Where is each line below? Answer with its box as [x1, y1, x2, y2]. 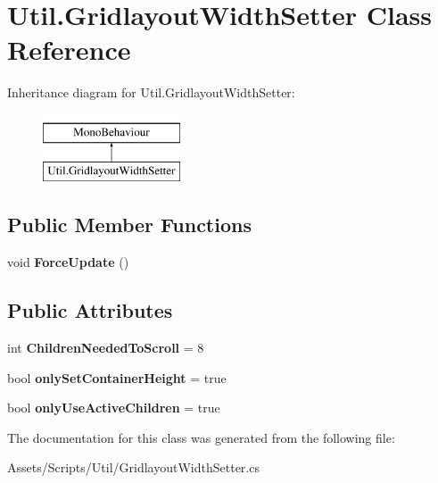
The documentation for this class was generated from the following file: [7, 428, 395, 446]
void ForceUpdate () [7, 253, 129, 271]
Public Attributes [7, 296, 173, 324]
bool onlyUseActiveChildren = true [7, 398, 220, 417]
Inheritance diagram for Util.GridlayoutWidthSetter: [7, 83, 295, 102]
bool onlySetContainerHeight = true [7, 368, 227, 387]
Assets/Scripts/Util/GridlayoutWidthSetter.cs [7, 458, 260, 477]
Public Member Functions [7, 211, 252, 238]
